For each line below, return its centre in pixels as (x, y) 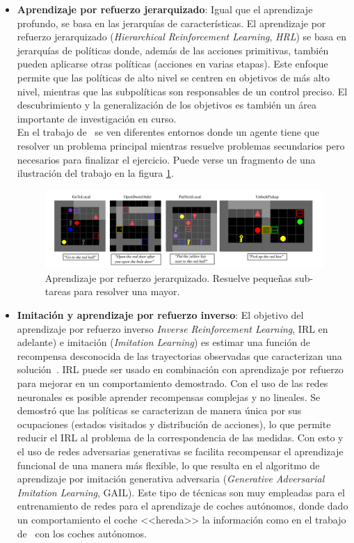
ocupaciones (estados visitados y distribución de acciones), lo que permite (174, 424)
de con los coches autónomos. (82, 533)
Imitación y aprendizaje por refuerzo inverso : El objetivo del (160, 315)
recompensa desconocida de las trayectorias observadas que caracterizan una (179, 355)
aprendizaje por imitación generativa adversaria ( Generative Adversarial (171, 479)
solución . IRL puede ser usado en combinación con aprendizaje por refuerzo (180, 369)
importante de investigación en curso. (97, 118)
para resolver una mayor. (127, 291)
